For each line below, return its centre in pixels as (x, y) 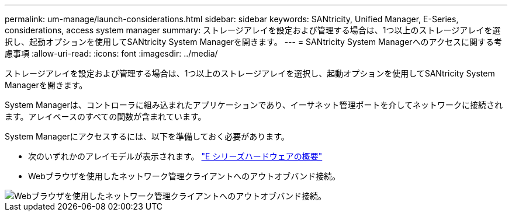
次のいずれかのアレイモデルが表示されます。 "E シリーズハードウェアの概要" (175, 156)
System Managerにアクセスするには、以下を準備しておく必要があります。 (147, 136)
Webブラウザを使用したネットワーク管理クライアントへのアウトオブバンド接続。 (184, 176)
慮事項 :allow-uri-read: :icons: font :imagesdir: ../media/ (111, 53)
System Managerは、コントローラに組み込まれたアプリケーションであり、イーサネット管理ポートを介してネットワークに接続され (254, 105)
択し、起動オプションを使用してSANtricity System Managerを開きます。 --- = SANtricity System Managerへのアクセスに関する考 (253, 42)
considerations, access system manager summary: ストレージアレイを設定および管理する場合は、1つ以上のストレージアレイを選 (253, 30)
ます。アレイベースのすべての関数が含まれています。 (105, 116)
